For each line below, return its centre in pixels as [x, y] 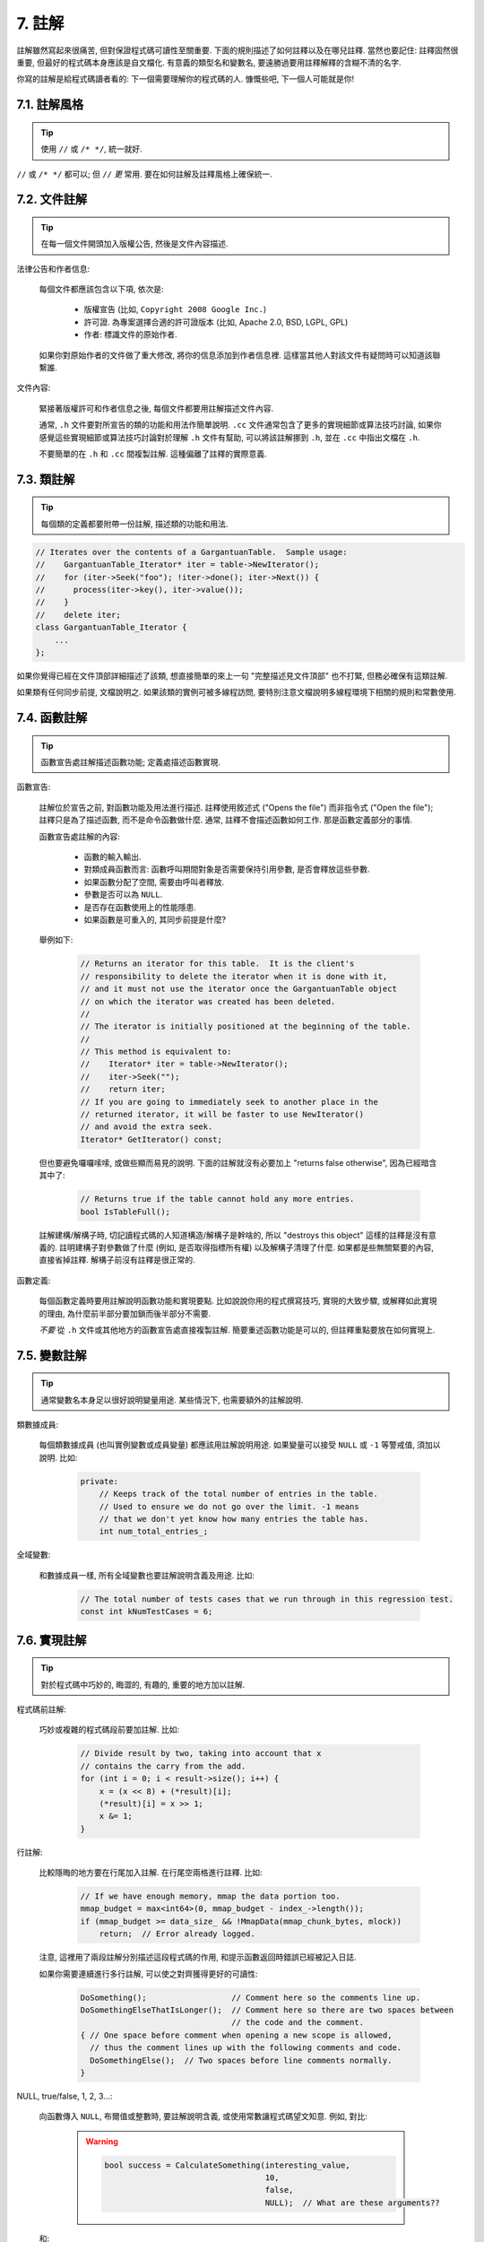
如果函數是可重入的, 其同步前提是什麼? [155, 919]
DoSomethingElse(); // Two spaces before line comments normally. [241, 2060]
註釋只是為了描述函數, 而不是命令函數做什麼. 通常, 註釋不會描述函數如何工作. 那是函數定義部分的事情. [225, 820]
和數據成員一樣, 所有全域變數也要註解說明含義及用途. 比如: [147, 1575]
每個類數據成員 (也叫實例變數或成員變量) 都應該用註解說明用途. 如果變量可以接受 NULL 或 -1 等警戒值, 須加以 [240, 1445]
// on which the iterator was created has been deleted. [208, 1001]
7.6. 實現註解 [52, 1640]
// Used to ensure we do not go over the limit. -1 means [229, 1506]
